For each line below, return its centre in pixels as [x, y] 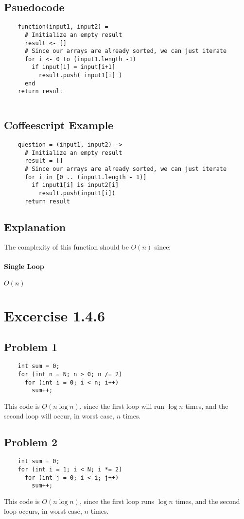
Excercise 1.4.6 [55, 316]
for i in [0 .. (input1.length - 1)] [86, 177]
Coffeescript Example [59, 125]
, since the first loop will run [122, 406]
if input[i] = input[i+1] [74, 67]
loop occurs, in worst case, [43, 511]
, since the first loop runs [117, 501]
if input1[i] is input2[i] [75, 185]
